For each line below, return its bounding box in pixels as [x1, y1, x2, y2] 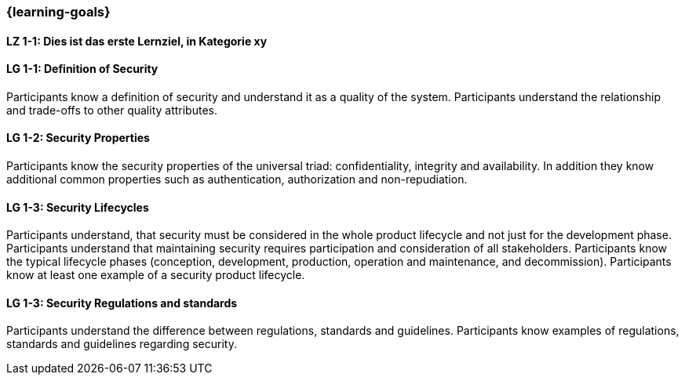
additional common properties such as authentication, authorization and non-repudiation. [6, 172, 468, 187]
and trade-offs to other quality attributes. [6, 103, 218, 117]
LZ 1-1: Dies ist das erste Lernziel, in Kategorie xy [6, 34, 268, 48]
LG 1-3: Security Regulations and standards [6, 296, 238, 310]
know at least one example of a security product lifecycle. [6, 268, 305, 282]
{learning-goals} [6, 4, 111, 20]
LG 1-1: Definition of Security [6, 62, 158, 76]
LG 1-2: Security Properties [6, 131, 150, 145]
